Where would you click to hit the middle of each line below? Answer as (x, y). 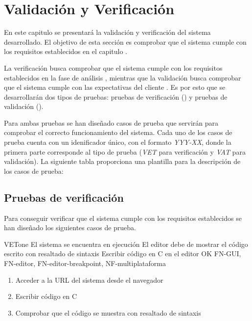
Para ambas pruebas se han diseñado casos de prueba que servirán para (111, 122)
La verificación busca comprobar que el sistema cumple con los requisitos (113, 67)
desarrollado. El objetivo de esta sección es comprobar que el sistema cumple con (125, 41)
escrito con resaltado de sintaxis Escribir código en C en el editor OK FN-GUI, (123, 254)
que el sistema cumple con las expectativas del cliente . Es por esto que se (115, 87)
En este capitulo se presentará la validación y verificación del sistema (107, 32)
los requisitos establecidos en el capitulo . (66, 51)
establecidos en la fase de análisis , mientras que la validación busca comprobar (123, 77)
